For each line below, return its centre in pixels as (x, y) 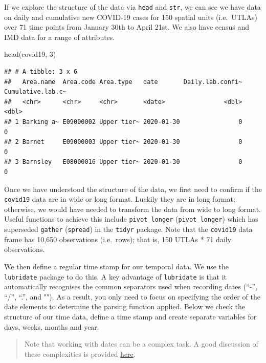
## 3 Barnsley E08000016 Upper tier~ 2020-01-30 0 (123, 162)
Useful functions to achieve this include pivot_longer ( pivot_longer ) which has (131, 219)
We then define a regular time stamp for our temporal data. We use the (117, 266)
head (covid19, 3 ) (30, 54)
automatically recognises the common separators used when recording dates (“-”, (131, 286)
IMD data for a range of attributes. (60, 37)
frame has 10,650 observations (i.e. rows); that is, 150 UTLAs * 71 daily (118, 239)
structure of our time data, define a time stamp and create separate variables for (130, 316)
